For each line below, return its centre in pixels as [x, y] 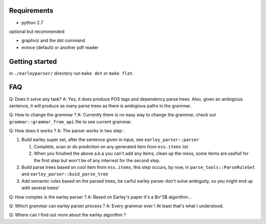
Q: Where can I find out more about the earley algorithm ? [67, 215]
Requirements [31, 11]
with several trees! [40, 188]
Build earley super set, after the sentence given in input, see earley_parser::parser [110, 140]
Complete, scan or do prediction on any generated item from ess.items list [111, 146]
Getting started [33, 61]
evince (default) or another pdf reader [60, 47]
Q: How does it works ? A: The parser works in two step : [67, 131]
